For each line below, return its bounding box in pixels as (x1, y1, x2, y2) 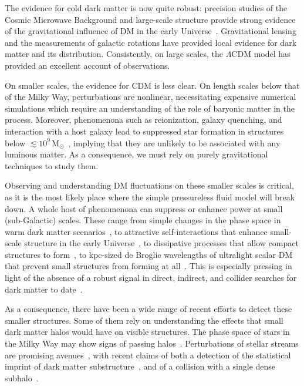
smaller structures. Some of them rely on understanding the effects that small (5, 314, 283, 326)
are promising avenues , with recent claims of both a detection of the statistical (5, 348, 291, 361)
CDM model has (231, 48, 291, 60)
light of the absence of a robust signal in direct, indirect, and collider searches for (5, 271, 297, 284)
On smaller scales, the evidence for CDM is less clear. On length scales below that (5, 79, 300, 91)
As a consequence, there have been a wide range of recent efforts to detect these (5, 303, 292, 315)
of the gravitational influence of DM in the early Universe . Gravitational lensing (5, 25, 296, 37)
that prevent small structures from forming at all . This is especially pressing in (5, 260, 292, 272)
